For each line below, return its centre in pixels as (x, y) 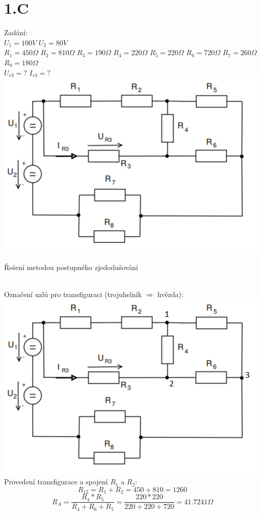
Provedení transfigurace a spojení (56, 482)
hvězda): (170, 294)
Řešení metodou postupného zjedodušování (71, 267)
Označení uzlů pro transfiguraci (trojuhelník (73, 294)
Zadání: (16, 32)
